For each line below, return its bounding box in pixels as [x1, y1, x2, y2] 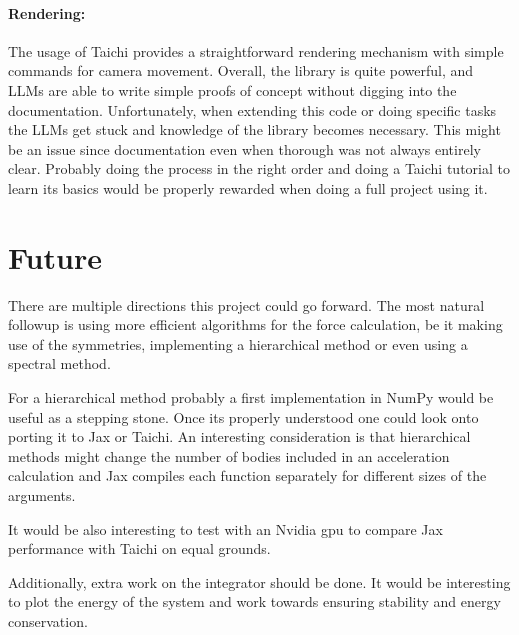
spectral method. [8, 353, 111, 374]
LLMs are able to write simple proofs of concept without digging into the [8, 79, 457, 100]
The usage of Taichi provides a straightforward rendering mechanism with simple [8, 40, 504, 61]
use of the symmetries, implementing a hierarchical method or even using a [8, 333, 468, 354]
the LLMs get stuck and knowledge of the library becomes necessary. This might [8, 119, 501, 140]
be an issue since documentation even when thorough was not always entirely [8, 138, 481, 159]
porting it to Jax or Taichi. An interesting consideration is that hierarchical [8, 426, 471, 447]
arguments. [8, 485, 76, 506]
